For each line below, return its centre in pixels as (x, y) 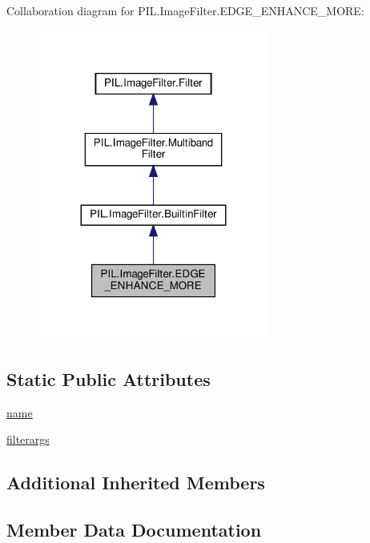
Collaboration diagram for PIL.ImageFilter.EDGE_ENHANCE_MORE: (185, 10)
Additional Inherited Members (136, 483)
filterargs (28, 439)
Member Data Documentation (134, 529)
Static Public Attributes (109, 378)
